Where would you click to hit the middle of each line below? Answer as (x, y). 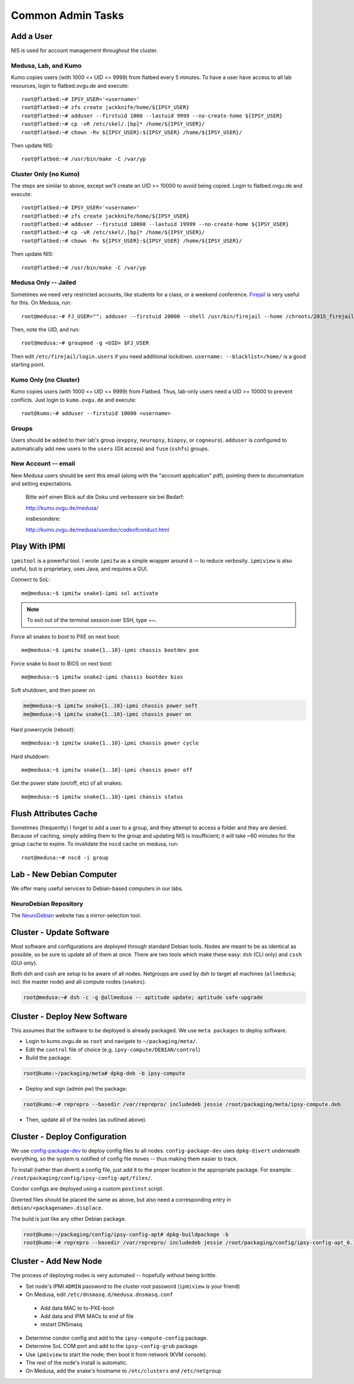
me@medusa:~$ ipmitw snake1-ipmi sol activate (90, 593)
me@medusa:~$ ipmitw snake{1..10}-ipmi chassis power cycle (110, 743)
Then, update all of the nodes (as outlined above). (86, 1119)
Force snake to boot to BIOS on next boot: (62, 663)
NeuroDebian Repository (47, 904)
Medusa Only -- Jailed (44, 283)
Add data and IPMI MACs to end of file (87, 1316)
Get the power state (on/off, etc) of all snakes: (67, 783)
